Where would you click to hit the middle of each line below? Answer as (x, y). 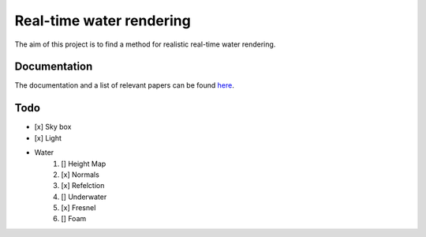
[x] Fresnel (78, 208)
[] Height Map (84, 164)
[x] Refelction (83, 186)
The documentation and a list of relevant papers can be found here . (124, 85)
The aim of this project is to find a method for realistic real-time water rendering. (145, 44)
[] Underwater (84, 197)
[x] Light (48, 137)
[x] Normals (80, 175)
